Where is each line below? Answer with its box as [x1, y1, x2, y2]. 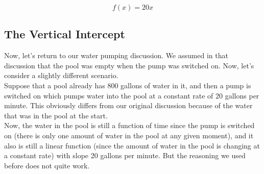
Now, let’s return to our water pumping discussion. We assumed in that [4, 50, 228, 61]
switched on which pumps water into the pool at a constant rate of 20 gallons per [4, 90, 259, 101]
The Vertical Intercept [4, 26, 125, 42]
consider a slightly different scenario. [4, 70, 118, 81]
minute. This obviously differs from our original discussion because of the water [4, 100, 253, 111]
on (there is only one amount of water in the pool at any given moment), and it [4, 130, 254, 140]
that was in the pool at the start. [4, 110, 108, 120]
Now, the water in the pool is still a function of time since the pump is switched [4, 120, 255, 131]
